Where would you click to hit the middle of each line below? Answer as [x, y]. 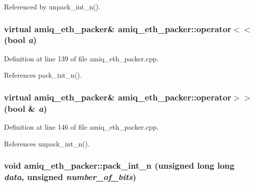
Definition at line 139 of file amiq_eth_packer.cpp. [81, 58]
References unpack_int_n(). [47, 143]
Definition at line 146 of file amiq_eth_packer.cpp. [81, 127]
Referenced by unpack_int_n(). [52, 6]
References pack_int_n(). [43, 75]
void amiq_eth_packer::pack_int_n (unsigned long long [119, 165]
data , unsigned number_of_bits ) [70, 177]
